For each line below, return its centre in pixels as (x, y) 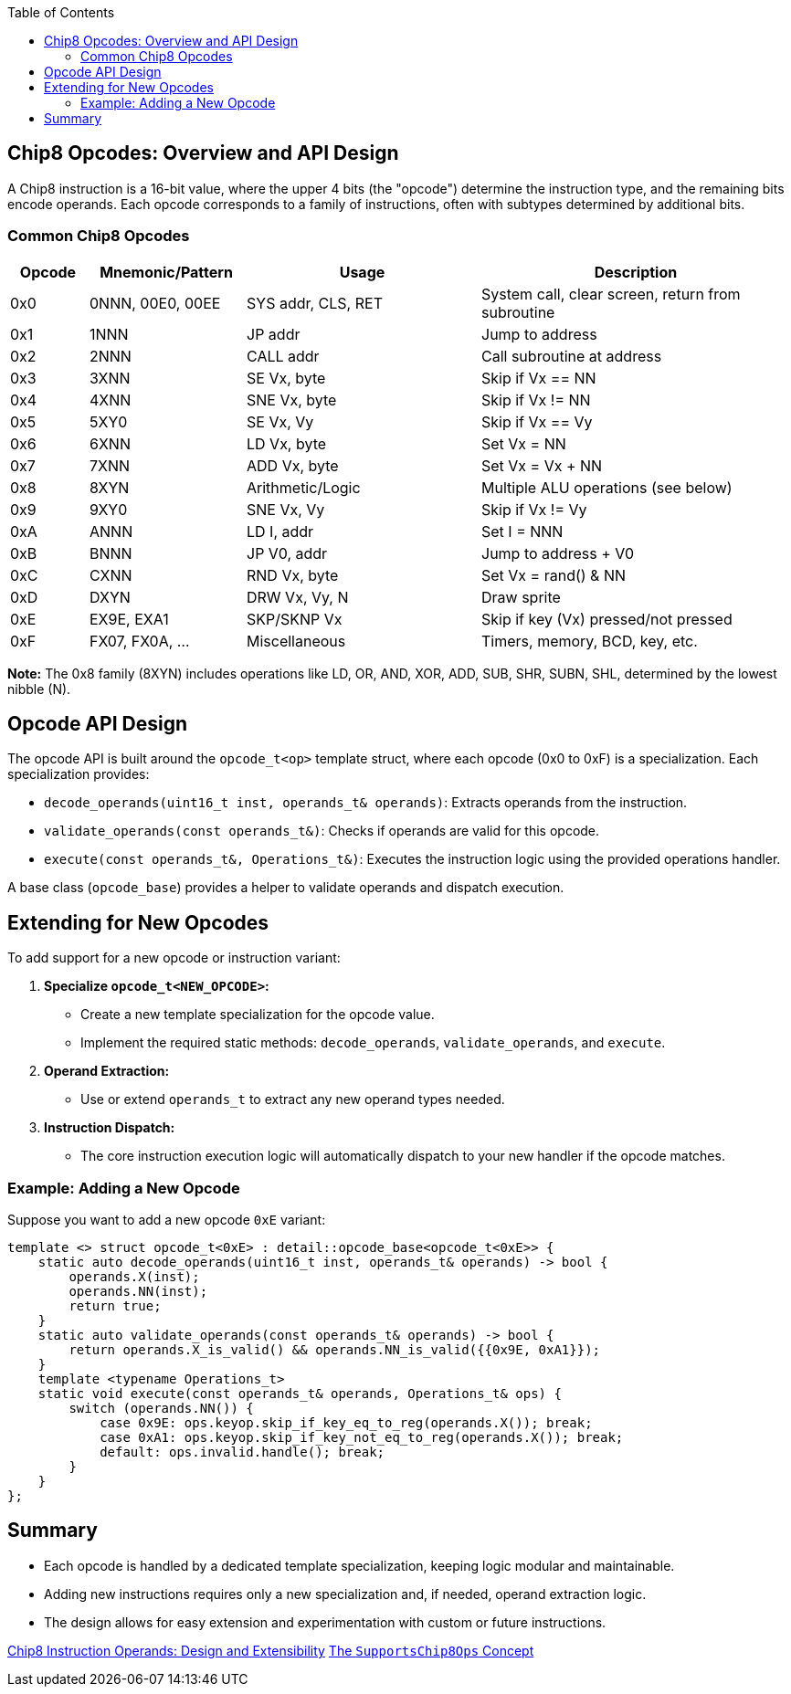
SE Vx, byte (286, 378)
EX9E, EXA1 (129, 619)
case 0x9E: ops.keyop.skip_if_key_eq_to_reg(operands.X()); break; (346, 1423)
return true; (115, 1306)
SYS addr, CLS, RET (315, 303)
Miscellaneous (296, 641)
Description (636, 272)
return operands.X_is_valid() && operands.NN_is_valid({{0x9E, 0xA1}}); (335, 1350)
